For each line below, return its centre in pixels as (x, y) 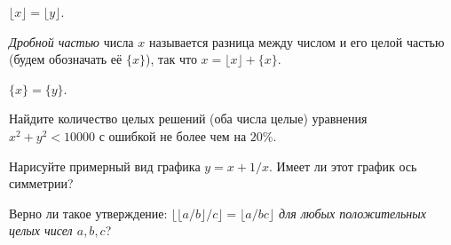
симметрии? (41, 183)
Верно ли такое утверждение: (88, 213)
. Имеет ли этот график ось (343, 166)
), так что (171, 59)
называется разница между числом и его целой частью (297, 41)
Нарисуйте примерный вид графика (105, 166)
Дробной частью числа (71, 41)
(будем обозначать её (66, 59)
